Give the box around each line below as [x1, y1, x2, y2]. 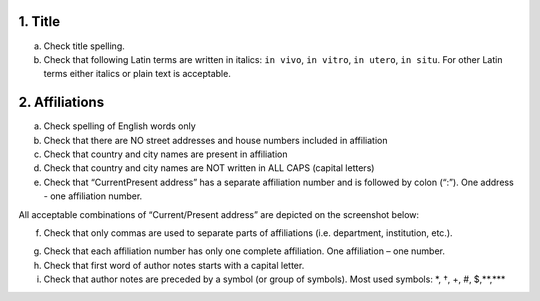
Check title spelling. [43, 40, 125, 52]
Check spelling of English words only [43, 120, 197, 132]
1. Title [18, 13, 61, 30]
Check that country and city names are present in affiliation [43, 148, 288, 160]
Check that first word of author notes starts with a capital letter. [43, 259, 305, 271]
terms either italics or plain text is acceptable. [43, 68, 232, 80]
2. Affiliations [18, 94, 105, 111]
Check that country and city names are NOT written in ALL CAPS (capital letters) [43, 162, 375, 174]
